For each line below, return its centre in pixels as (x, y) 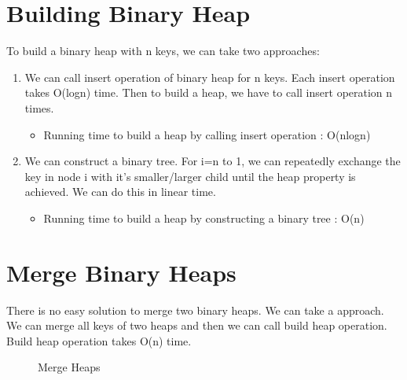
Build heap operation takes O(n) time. (99, 340)
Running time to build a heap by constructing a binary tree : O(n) (204, 218)
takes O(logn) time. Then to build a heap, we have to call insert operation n (209, 92)
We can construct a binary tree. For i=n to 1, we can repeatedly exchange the (213, 161)
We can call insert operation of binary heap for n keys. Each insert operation (210, 77)
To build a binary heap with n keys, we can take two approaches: (163, 51)
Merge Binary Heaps (121, 272)
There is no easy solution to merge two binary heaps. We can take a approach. (195, 310)
